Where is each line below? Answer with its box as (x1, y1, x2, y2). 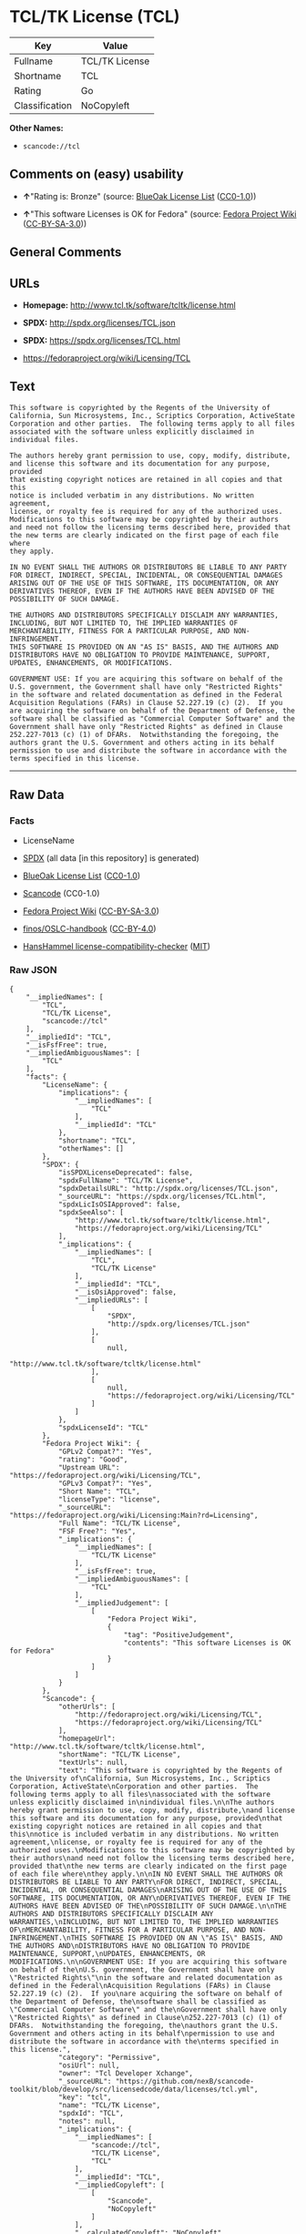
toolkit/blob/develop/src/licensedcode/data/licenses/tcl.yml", (9, 2085, 259, 2094)
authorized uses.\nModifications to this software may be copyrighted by (9, 1845, 296, 1855)
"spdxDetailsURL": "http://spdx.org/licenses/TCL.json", (57, 1184, 280, 1193)
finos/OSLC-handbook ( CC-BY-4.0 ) (22, 923, 157, 935)
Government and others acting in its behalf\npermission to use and (9, 2029, 275, 2038)
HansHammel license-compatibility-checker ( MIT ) (22, 941, 211, 952)
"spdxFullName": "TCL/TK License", (57, 1175, 194, 1185)
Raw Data (9, 787, 66, 803)
